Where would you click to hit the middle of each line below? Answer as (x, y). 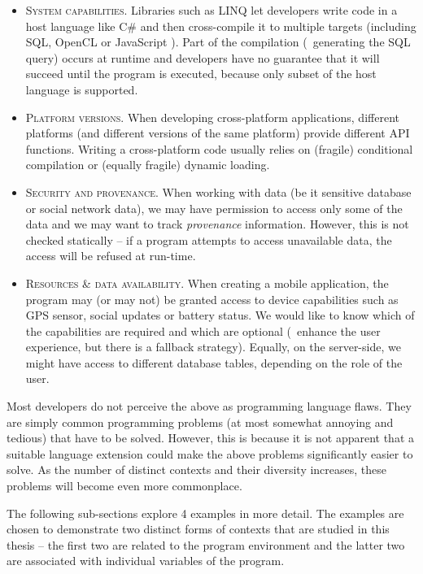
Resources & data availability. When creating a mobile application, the (207, 283)
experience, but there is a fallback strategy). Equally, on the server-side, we (213, 347)
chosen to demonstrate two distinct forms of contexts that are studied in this (198, 529)
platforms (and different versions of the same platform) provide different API (218, 133)
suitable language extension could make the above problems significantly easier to (210, 453)
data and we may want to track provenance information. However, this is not (217, 224)
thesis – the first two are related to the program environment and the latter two (206, 544)
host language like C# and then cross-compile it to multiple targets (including (221, 26)
